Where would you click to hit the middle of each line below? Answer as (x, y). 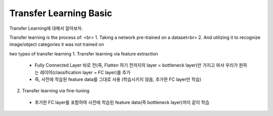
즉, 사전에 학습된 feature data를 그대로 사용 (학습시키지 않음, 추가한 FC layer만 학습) (118, 79)
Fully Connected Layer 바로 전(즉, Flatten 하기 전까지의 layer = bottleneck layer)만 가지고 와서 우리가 (136, 65)
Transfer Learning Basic (61, 13)
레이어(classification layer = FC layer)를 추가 (85, 72)
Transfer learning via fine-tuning (56, 91)
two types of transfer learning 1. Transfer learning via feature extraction (84, 53)
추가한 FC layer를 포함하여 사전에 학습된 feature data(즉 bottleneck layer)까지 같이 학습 (122, 102)
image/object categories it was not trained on (57, 44)
